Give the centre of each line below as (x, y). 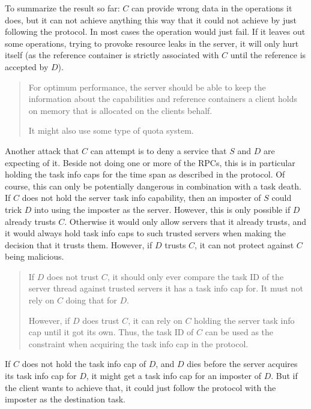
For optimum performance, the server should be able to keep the (147, 87)
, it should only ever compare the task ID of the (195, 276)
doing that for (91, 300)
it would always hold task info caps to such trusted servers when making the (146, 233)
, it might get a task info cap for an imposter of (174, 376)
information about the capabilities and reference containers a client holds (163, 99)
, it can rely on (155, 320)
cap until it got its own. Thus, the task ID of (111, 332)
